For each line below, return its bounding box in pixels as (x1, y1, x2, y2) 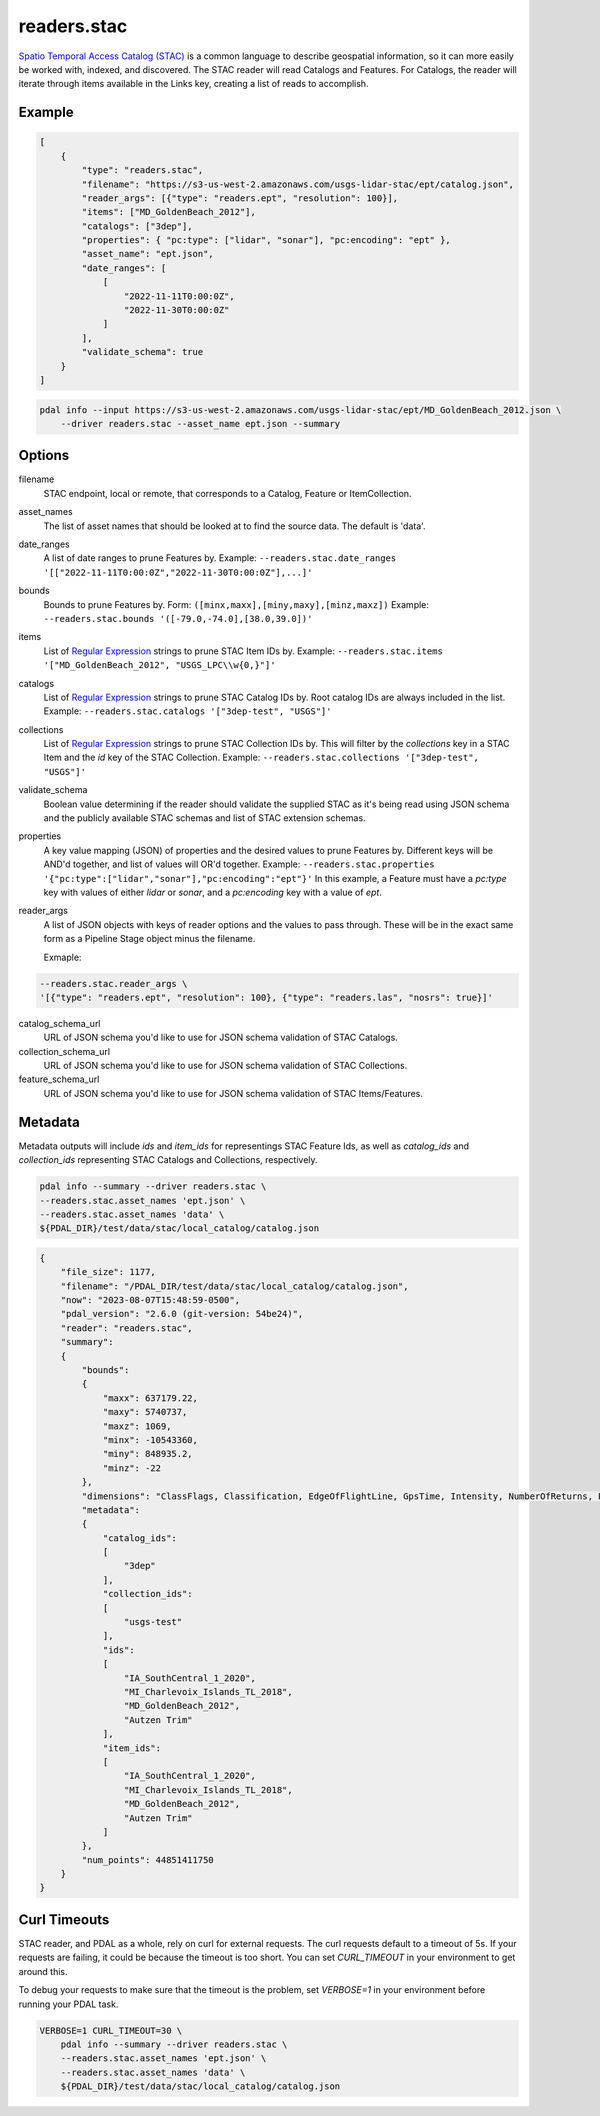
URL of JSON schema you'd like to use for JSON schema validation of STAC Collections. (43, 1060, 408, 1072)
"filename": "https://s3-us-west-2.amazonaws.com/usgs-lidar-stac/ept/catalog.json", (81, 178, 515, 190)
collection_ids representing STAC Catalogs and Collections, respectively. (18, 1154, 319, 1166)
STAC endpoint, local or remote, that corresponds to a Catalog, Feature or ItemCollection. (43, 487, 412, 499)
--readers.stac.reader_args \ (39, 978, 188, 989)
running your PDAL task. (18, 1998, 119, 2010)
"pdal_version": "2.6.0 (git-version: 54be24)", (60, 1308, 304, 1320)
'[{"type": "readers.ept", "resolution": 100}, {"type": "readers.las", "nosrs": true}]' (39, 991, 494, 1003)
